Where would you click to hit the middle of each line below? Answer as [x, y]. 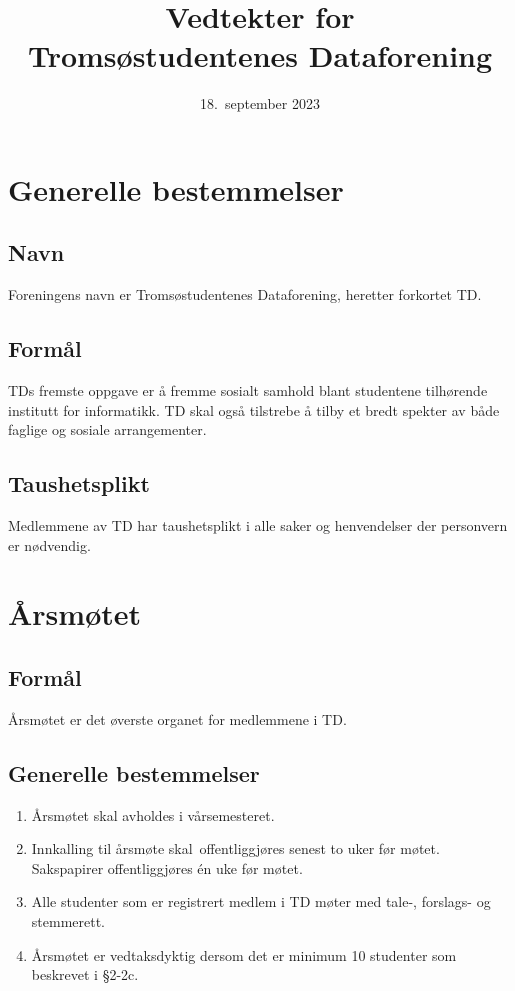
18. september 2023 [260, 103]
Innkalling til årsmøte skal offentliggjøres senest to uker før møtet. [235, 848]
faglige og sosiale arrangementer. [107, 429]
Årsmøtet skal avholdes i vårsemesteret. [153, 814]
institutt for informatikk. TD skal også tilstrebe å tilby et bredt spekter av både [254, 409]
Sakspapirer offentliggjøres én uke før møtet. [167, 867]
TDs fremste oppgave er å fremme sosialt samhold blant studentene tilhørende [248, 390]
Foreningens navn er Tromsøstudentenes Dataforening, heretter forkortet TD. [245, 294]
